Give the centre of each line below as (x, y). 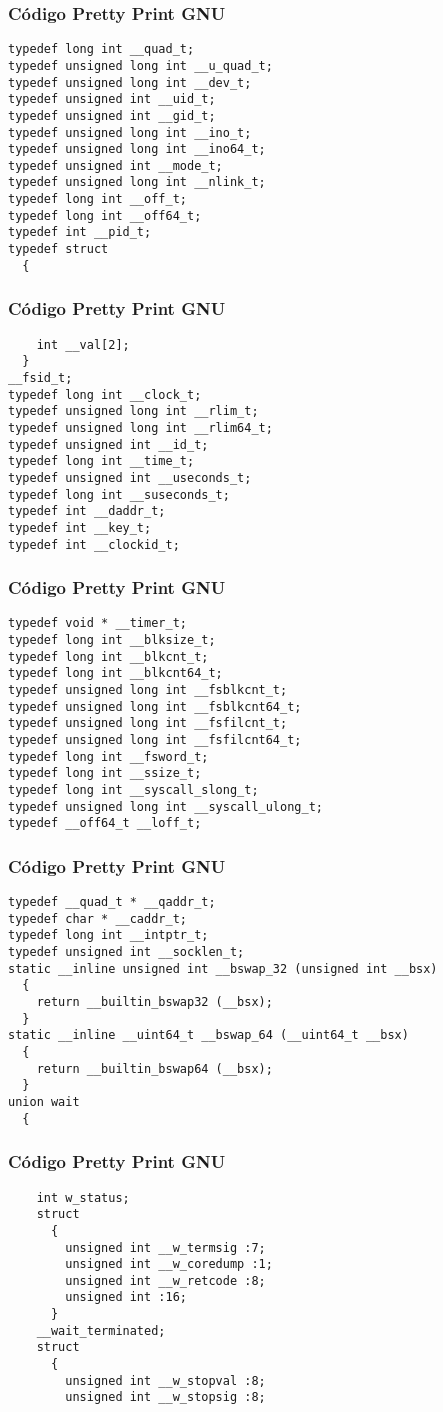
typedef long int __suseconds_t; (119, 494)
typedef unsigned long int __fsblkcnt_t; (148, 690)
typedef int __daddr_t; (87, 511)
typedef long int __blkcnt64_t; (115, 673)
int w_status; (83, 1197)
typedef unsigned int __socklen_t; (126, 952)
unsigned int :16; (126, 1297)
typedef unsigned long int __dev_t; (130, 82)
